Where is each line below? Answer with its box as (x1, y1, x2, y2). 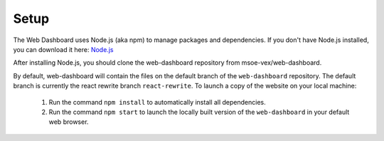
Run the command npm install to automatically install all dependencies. (48, 98, 266, 106)
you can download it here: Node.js (13, 45, 114, 53)
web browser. (48, 117, 89, 126)
